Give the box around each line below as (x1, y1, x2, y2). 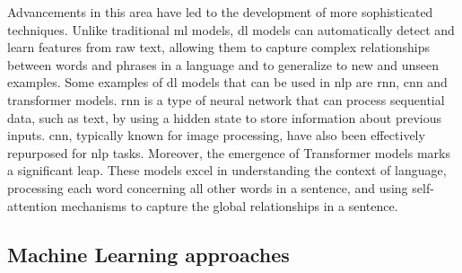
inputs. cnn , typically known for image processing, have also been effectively (7, 126, 425, 145)
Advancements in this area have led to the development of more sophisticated (7, 3, 433, 21)
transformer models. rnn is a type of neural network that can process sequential (7, 90, 445, 109)
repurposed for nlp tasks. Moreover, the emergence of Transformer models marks (7, 143, 450, 162)
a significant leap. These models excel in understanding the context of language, (7, 161, 447, 180)
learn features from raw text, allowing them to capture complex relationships (7, 38, 431, 57)
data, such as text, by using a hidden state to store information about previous (7, 108, 441, 127)
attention (7, 196, 57, 215)
